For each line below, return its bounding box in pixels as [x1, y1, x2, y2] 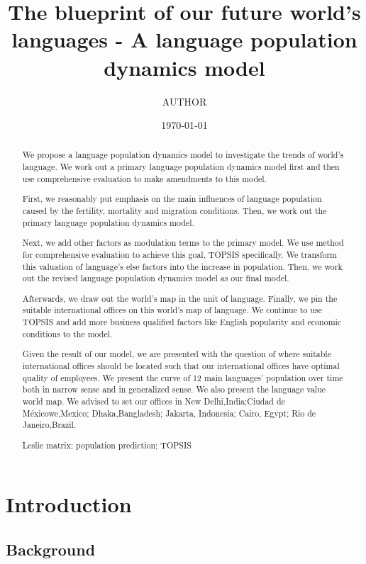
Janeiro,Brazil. [22, 419, 77, 431]
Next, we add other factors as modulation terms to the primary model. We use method [22, 237, 344, 249]
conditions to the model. [22, 327, 113, 339]
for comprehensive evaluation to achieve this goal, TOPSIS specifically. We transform [22, 248, 337, 260]
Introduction [6, 490, 132, 519]
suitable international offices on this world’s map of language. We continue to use [22, 304, 322, 316]
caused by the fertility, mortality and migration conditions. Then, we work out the [22, 205, 327, 216]
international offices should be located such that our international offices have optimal [22, 359, 340, 371]
